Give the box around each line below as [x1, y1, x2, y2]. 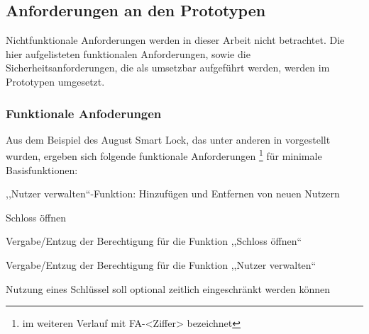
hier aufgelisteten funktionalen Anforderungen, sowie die [6, 46, 250, 61]
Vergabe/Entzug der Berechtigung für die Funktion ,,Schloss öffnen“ [6, 234, 302, 248]
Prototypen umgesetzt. [6, 74, 105, 88]
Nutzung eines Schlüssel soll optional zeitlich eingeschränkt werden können [6, 281, 331, 296]
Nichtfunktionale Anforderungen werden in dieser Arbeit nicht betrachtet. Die [6, 33, 345, 47]
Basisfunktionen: [6, 162, 78, 177]
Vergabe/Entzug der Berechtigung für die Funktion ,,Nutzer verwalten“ [6, 258, 316, 272]
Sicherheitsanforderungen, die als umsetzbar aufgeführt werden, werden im [6, 60, 330, 75]
